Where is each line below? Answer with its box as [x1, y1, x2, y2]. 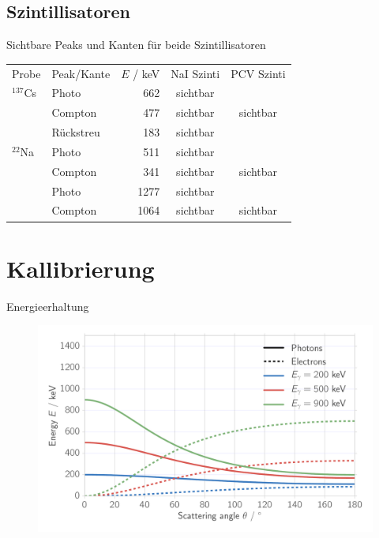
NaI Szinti [171, 65, 220, 81]
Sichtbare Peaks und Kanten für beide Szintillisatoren [6, 36, 266, 53]
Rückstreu [51, 124, 100, 140]
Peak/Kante [51, 65, 111, 81]
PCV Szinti [231, 65, 286, 81]
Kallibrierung [6, 252, 155, 284]
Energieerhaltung [6, 297, 89, 314]
